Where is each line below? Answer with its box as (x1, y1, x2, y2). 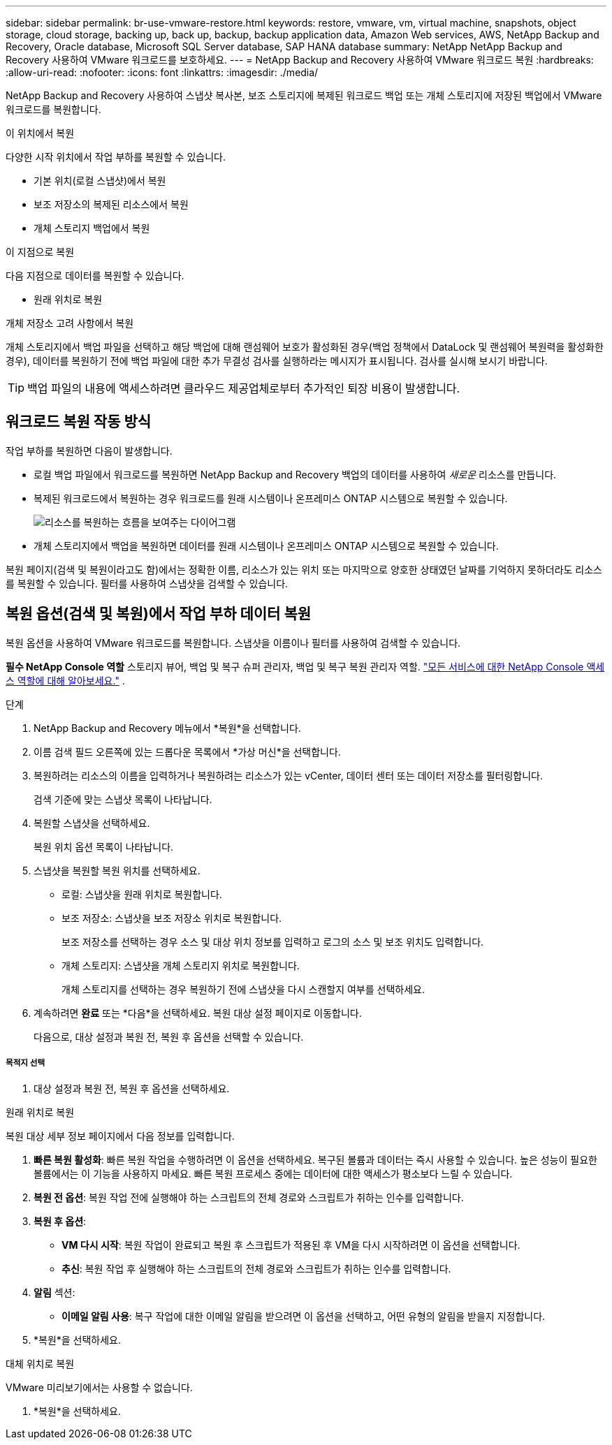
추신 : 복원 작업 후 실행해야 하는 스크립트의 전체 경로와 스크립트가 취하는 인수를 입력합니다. (61, 1263, 451, 1275)
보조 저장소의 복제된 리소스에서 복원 (34, 198, 189, 210)
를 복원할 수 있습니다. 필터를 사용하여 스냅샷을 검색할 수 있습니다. (6, 577, 289, 589)
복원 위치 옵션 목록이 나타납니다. (34, 840, 174, 853)
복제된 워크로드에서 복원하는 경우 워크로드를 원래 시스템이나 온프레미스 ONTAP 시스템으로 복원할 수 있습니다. (34, 492, 508, 504)
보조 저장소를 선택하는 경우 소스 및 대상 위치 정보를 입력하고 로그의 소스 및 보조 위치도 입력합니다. (61, 935, 484, 948)
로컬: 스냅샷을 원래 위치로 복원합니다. (61, 888, 222, 900)
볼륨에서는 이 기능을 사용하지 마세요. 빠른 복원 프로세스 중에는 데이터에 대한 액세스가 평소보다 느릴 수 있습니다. (34, 1168, 513, 1180)
